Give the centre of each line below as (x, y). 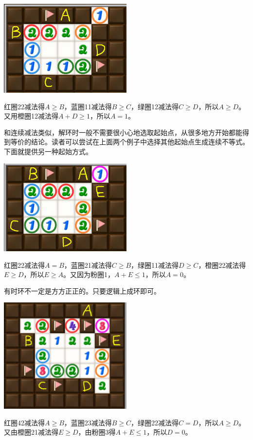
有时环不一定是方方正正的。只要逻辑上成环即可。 (82, 290)
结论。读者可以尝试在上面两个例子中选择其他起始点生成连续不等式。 (140, 142)
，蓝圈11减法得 (88, 106)
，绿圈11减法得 (155, 265)
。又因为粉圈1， (89, 274)
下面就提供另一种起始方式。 (48, 151)
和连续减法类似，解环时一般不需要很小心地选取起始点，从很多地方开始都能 (123, 132)
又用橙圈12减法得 (31, 116)
